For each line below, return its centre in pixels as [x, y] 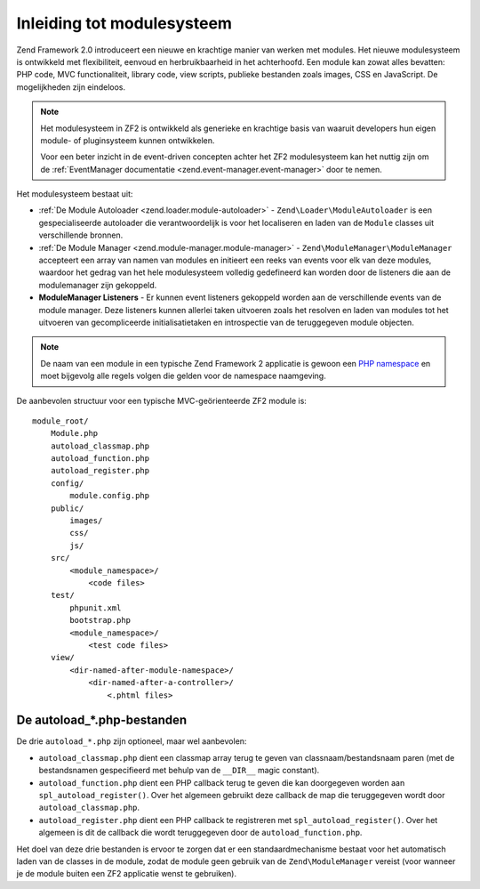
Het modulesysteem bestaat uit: [75, 194]
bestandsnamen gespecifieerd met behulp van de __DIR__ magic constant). [179, 771]
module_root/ [60, 421]
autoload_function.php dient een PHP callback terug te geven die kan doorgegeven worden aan [222, 782]
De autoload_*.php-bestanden [102, 720]
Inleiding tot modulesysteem [124, 23]
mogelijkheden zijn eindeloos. [71, 87]
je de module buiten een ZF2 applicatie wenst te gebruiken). [127, 874]
